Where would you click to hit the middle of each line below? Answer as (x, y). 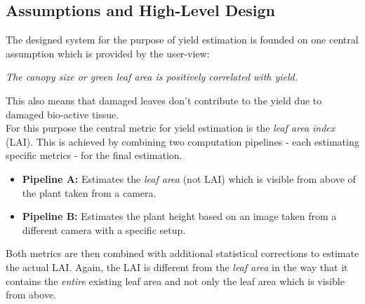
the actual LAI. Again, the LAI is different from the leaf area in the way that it (177, 267)
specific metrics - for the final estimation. (94, 155)
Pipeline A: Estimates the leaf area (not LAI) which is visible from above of (189, 178)
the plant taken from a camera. (89, 192)
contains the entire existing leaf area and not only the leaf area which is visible (175, 281)
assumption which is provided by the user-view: (108, 53)
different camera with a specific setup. (104, 229)
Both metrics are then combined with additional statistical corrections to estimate (182, 253)
